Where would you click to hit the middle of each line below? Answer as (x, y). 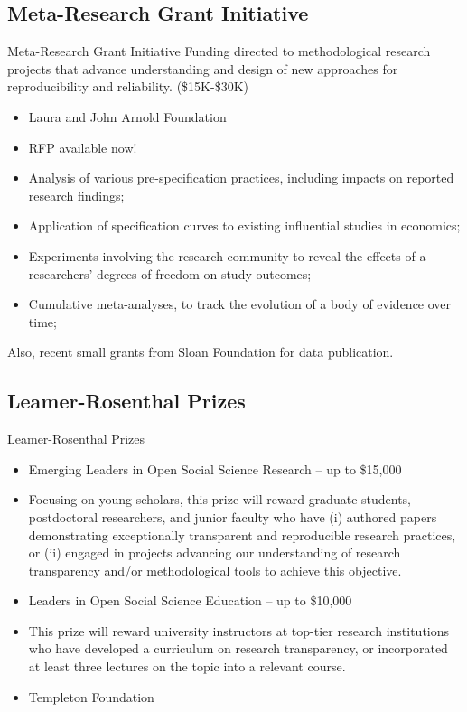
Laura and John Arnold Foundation (127, 116)
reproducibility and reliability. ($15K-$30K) (128, 86)
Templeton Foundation (91, 696)
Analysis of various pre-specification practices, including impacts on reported (241, 178)
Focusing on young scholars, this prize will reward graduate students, (220, 499)
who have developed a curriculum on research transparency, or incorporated (238, 648)
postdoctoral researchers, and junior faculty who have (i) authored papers (233, 516)
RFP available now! (83, 147)
